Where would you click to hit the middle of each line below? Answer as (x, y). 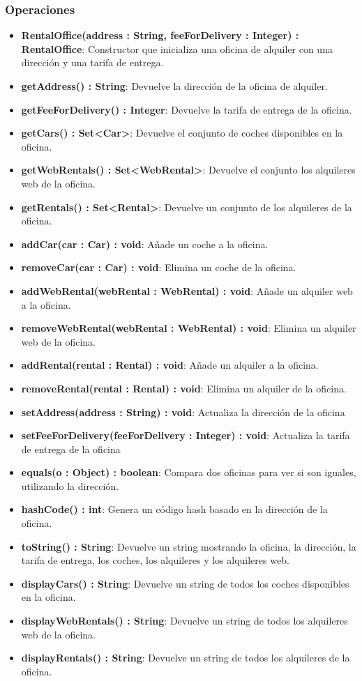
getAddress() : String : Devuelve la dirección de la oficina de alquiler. (174, 86)
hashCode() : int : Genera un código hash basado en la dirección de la (174, 509)
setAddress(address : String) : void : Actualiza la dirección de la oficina (183, 412)
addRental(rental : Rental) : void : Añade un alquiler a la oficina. (170, 365)
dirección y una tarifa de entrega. (92, 62)
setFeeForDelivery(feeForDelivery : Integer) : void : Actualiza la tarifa (186, 435)
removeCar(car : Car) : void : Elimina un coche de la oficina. (159, 267)
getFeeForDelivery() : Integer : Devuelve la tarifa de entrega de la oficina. (187, 109)
